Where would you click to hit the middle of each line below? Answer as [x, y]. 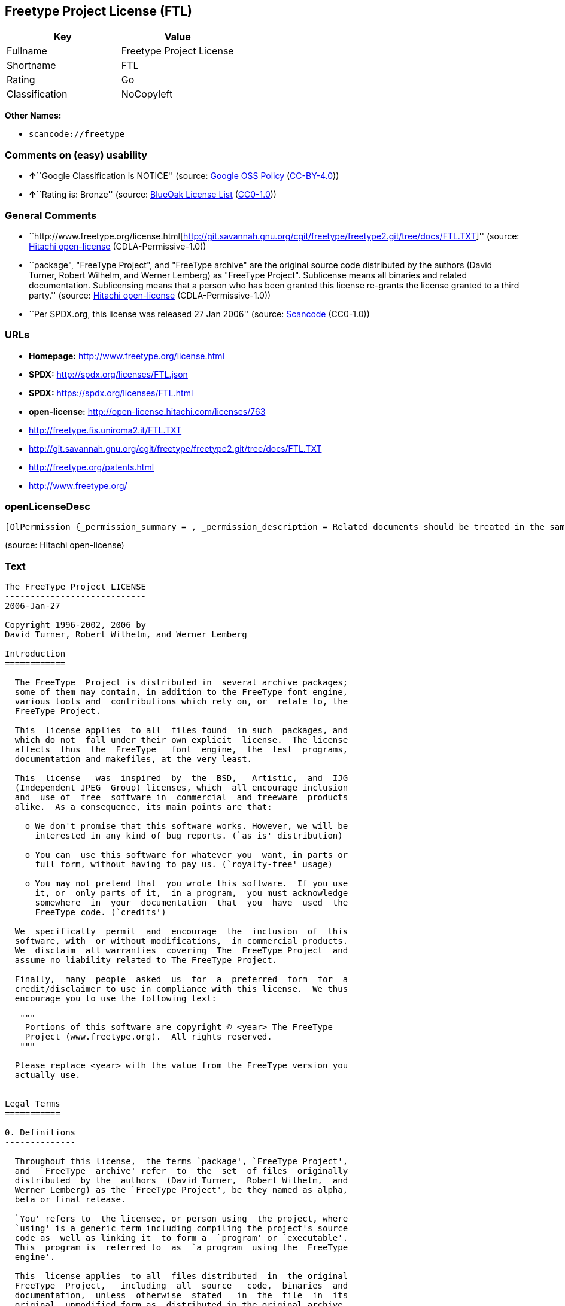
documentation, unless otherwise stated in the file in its [181, 1296]
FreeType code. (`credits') [101, 912]
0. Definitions [40, 1133]
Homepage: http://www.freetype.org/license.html [127, 356]
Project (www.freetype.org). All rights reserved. [148, 1037]
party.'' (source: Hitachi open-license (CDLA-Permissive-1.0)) [150, 295]
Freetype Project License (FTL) [99, 11]
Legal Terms [33, 1104]
